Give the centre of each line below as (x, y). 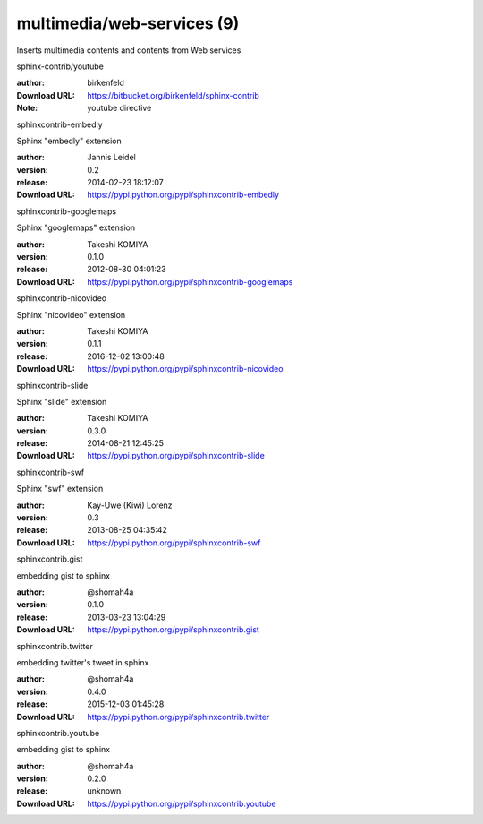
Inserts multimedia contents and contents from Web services (129, 50)
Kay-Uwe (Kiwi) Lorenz (130, 505)
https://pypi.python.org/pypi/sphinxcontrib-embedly (183, 195)
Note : (27, 108)
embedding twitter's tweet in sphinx (83, 662)
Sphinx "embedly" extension (69, 141)
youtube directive (119, 108)
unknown (104, 791)
